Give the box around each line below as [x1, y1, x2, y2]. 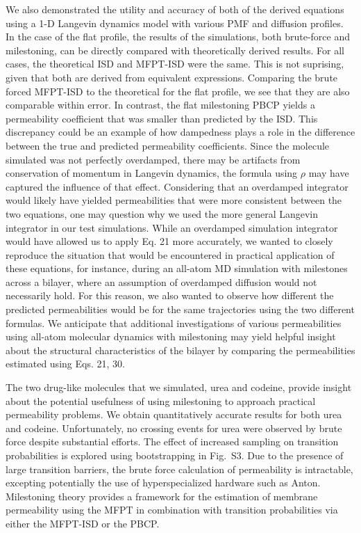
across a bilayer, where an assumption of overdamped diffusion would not [6, 274, 317, 289]
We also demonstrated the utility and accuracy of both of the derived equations [6, 2, 344, 16]
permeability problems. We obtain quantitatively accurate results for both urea [6, 407, 342, 422]
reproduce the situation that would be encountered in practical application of [6, 247, 335, 262]
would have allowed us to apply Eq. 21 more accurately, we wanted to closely [6, 234, 333, 248]
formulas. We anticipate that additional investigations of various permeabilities [6, 315, 342, 330]
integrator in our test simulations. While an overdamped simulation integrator [6, 220, 338, 234]
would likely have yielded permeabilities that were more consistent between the [6, 193, 342, 207]
